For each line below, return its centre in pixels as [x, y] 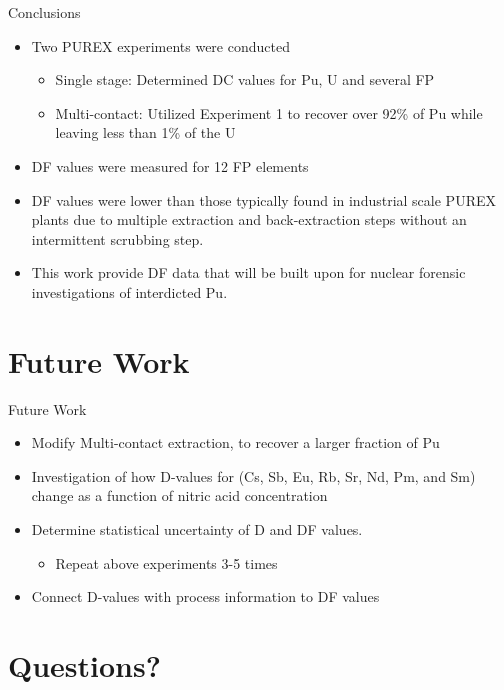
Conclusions [44, 12]
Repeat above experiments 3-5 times [166, 562]
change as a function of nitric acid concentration [179, 495]
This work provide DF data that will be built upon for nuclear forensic [248, 272]
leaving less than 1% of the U [145, 132]
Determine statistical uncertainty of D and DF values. [197, 529]
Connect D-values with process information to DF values [205, 596]
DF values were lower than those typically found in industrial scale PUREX [263, 199]
